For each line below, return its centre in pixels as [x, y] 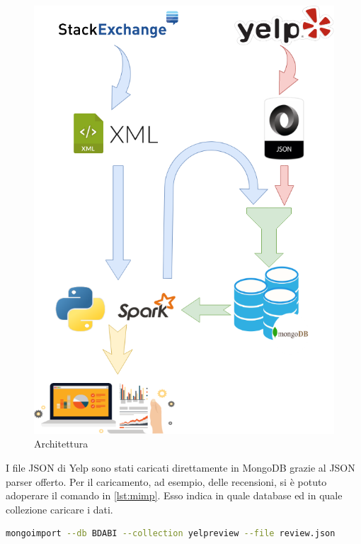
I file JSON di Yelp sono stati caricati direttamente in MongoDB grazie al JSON [180, 467]
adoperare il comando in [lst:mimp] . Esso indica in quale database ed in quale [174, 495]
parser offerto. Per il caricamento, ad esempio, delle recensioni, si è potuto [166, 481]
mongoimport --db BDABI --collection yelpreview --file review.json [171, 534]
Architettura [61, 444]
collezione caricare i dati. [59, 509]
